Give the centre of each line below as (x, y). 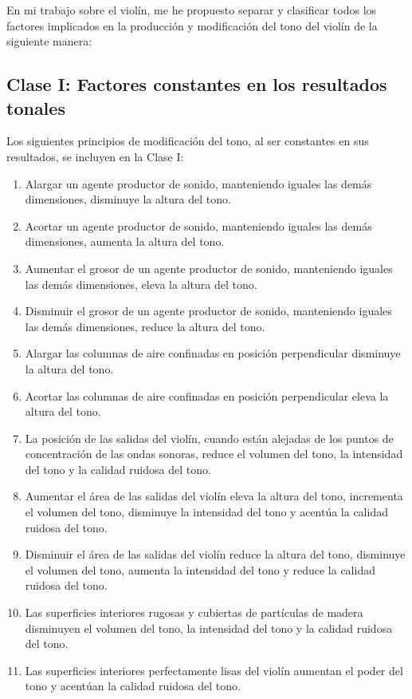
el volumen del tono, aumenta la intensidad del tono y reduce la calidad (200, 569)
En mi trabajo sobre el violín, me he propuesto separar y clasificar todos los (192, 10)
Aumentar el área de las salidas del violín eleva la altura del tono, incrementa (214, 496)
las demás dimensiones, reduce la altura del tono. (145, 326)
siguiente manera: (49, 41)
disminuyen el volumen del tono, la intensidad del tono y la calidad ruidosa (209, 628)
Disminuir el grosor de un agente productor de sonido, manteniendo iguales (208, 311)
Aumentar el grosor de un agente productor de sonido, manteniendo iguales (209, 268)
